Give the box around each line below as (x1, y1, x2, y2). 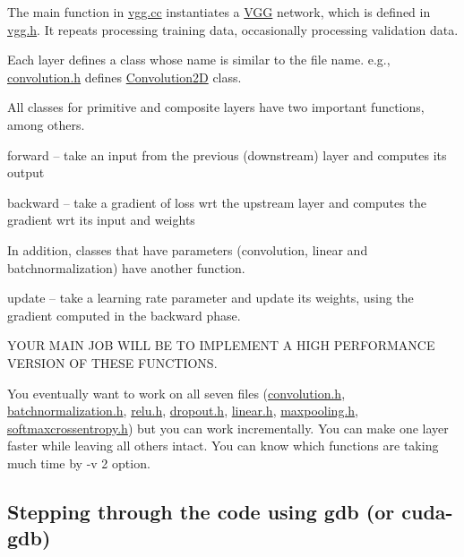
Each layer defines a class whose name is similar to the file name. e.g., (7, 50, 391, 69)
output (7, 163, 45, 182)
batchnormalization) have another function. (7, 258, 245, 277)
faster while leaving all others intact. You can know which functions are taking (7, 436, 439, 455)
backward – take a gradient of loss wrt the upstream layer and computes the (7, 193, 426, 211)
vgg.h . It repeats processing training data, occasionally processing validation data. (7, 20, 459, 39)
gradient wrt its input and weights (7, 210, 195, 229)
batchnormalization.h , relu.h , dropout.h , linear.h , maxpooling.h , (7, 401, 358, 420)
